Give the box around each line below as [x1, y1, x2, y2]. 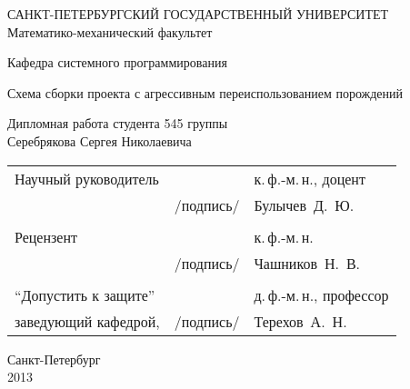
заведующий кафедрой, [15, 310, 160, 332]
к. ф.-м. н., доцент [254, 167, 365, 189]
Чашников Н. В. [254, 252, 361, 274]
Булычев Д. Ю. [254, 194, 355, 215]
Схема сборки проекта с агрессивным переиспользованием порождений [7, 83, 404, 102]
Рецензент [15, 225, 77, 247]
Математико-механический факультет [7, 22, 213, 41]
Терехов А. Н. [254, 310, 347, 332]
